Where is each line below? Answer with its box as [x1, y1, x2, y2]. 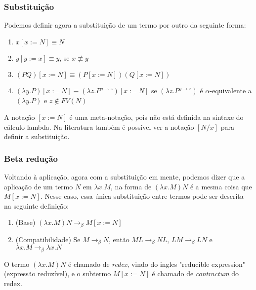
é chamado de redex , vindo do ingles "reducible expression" [68, 258, 246, 269]
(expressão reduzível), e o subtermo [4, 268, 111, 279]
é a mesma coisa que [190, 181, 252, 191]
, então [109, 234, 129, 244]
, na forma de [111, 181, 152, 191]
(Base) [15, 217, 36, 227]
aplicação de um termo [4, 181, 73, 191]
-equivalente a [210, 85, 252, 96]
